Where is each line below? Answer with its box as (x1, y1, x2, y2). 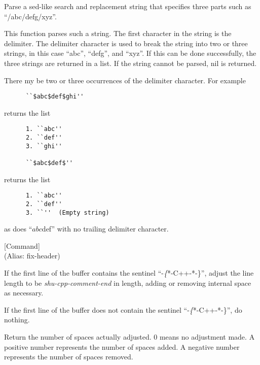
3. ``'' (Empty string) (25, 209, 109, 216)
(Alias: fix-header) (4, 250, 60, 261)
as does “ (4, 223, 32, 234)
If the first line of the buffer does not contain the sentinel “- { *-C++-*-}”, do (4, 304, 242, 315)
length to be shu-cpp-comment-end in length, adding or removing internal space (4, 277, 251, 288)
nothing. (4, 314, 30, 325)
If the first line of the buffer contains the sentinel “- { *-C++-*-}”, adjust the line (4, 268, 254, 278)
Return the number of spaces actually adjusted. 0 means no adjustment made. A (4, 331, 255, 342)
